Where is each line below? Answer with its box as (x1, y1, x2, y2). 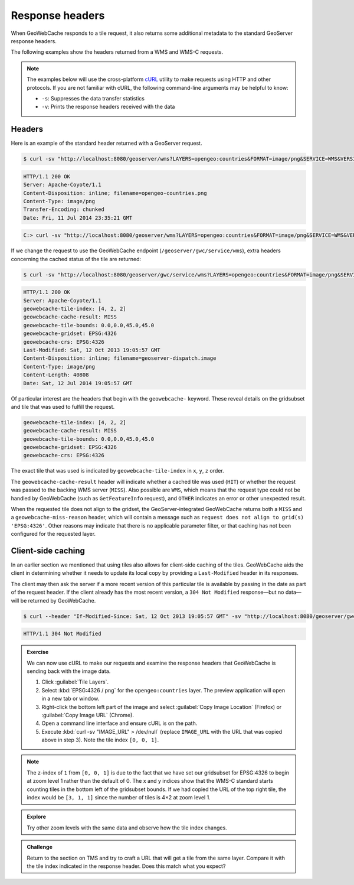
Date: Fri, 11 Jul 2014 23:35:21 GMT (23, 214, 133, 221)
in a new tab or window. (41, 695, 100, 702)
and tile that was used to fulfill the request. (11, 403, 115, 410)
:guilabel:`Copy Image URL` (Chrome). (41, 711, 134, 718)
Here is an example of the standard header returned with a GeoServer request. (11, 139, 202, 147)
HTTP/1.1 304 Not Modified (23, 630, 101, 637)
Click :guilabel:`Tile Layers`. (41, 678, 109, 685)
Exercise (27, 649, 49, 656)
